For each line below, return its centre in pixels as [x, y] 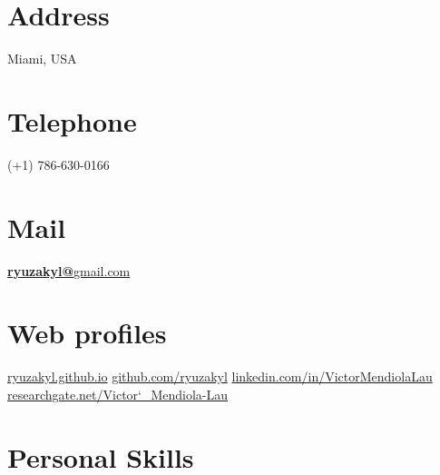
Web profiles [87, 333]
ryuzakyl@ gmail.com [69, 270]
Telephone [72, 120]
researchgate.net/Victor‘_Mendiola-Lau [118, 394]
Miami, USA [42, 59]
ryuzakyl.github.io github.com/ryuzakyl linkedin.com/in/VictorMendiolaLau [220, 376]
